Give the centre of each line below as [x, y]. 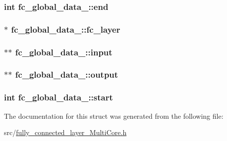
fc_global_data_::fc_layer [66, 29]
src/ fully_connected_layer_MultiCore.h [65, 132]
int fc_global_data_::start [58, 97]
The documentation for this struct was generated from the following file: [114, 116]
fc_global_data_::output [67, 74]
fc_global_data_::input [64, 52]
